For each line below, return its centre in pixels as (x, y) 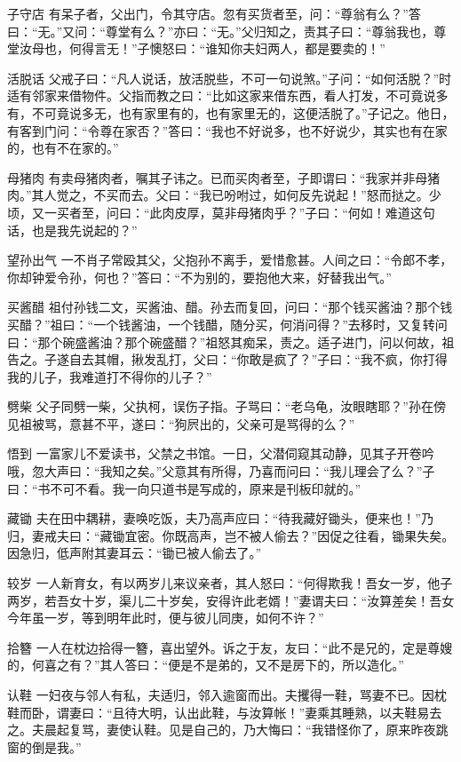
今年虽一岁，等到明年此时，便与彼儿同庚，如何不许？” (166, 618)
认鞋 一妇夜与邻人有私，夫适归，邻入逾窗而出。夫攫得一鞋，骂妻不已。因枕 (227, 695)
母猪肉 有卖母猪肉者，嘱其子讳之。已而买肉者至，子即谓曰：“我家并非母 (218, 177)
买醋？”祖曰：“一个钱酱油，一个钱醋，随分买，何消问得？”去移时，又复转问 (227, 324)
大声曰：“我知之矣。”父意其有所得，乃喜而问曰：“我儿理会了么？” (233, 471)
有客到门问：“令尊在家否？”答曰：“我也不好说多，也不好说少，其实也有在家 (227, 130)
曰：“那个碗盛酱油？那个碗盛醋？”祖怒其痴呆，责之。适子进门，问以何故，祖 (231, 341)
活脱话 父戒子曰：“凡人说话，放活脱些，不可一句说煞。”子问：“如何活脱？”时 (230, 78)
